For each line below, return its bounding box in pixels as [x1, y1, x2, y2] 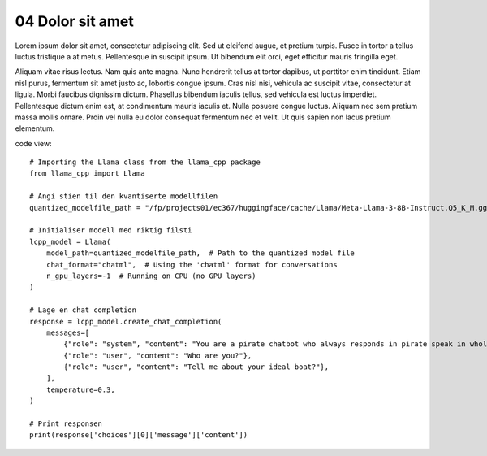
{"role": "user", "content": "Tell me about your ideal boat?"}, [63, 363, 330, 371]
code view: [15, 138, 52, 148]
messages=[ [45, 328, 90, 337]
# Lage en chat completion [29, 306, 137, 315]
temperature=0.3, [45, 384, 115, 394]
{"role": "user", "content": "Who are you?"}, [63, 350, 252, 360]
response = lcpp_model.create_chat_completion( [29, 317, 222, 326]
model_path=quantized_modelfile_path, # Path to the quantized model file [45, 249, 355, 258]
